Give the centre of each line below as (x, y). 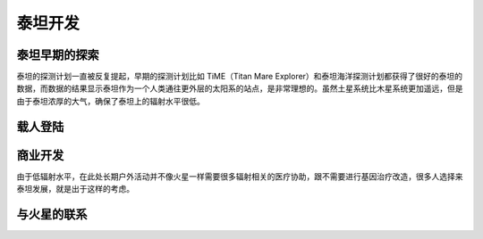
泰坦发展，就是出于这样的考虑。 (75, 189)
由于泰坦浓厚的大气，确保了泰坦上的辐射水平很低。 (110, 101)
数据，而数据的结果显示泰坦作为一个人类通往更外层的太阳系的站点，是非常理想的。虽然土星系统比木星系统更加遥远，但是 (240, 88)
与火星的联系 (52, 214)
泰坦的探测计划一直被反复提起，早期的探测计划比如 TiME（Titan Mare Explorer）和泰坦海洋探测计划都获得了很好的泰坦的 (240, 77)
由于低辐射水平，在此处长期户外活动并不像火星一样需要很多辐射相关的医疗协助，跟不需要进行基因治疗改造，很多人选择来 (240, 176)
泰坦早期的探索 (58, 55)
